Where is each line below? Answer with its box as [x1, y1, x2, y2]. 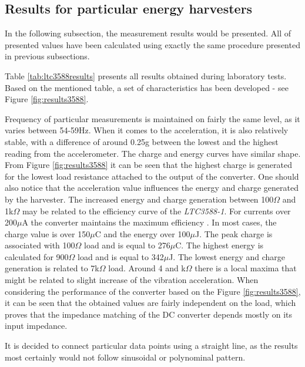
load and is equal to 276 [84, 239, 170, 251]
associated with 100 [5, 239, 75, 251]
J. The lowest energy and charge [169, 250, 286, 262]
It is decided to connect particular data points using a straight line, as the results [5, 339, 298, 352]
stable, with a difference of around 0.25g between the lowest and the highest [5, 135, 279, 147]
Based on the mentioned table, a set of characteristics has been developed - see [5, 81, 289, 93]
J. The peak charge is [195, 227, 273, 240]
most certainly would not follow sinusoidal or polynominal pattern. [5, 351, 246, 363]
